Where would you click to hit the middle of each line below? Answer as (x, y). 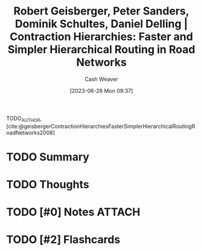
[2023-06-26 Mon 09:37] (101, 91)
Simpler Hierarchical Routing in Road (101, 50)
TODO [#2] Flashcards (63, 240)
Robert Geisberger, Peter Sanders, (101, 11)
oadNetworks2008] (31, 132)
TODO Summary (48, 157)
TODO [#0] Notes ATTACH (73, 212)
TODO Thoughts (48, 185)
